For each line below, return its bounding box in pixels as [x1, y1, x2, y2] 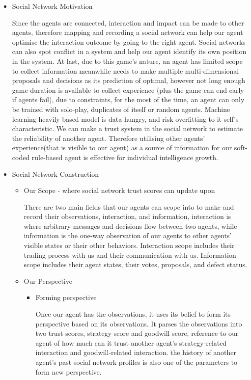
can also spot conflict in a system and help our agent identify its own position [12, 46, 247, 56]
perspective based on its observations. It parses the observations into [35, 318, 242, 328]
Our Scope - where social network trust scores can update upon [24, 185, 215, 195]
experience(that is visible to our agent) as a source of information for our [12, 142, 232, 153]
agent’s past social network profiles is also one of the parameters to [35, 357, 237, 367]
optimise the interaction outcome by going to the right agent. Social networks [12, 36, 246, 47]
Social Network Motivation [12, 1, 93, 11]
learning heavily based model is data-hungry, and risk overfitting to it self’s [12, 113, 239, 124]
